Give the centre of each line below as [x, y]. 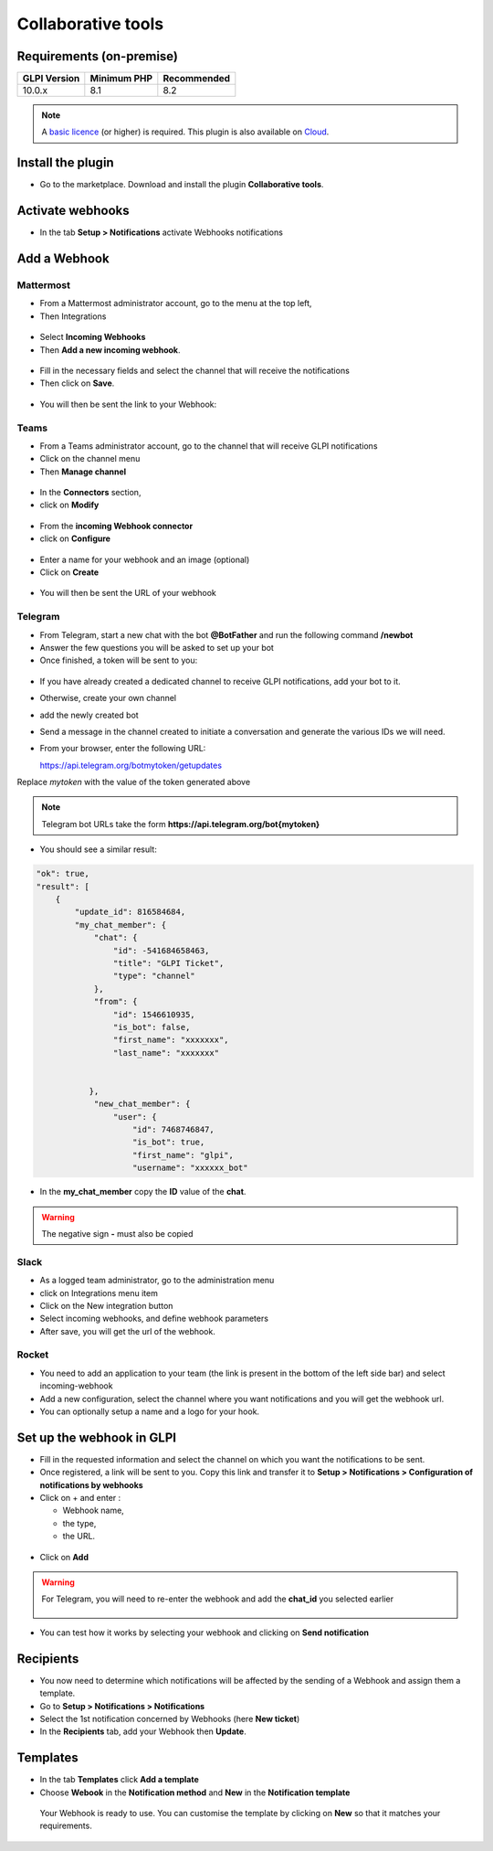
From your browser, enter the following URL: [123, 749]
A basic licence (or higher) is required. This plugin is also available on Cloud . [185, 132]
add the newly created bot [89, 715]
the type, [79, 1523]
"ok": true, [63, 874]
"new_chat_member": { [142, 1104]
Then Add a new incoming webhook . [110, 350]
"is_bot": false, [152, 1027]
